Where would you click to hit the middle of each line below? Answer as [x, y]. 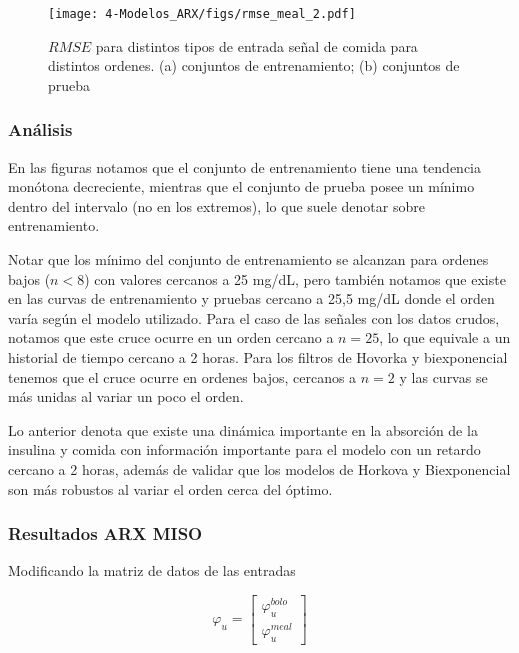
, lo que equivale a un [445, 337]
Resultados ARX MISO [105, 533]
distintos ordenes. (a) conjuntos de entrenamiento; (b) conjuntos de [254, 65]
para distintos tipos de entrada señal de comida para [256, 45]
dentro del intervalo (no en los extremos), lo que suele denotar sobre [216, 205]
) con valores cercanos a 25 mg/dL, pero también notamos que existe [295, 278]
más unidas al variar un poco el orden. [126, 396]
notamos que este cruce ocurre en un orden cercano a [171, 337]
